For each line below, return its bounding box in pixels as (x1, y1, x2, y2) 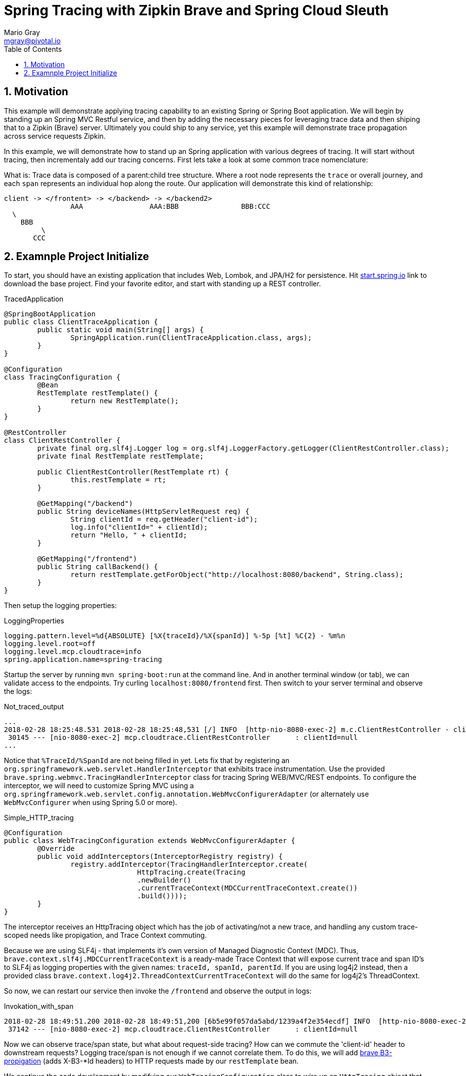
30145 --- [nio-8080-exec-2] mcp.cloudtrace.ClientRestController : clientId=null (8, 733, 358, 742)
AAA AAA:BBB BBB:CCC (70, 202, 271, 210)
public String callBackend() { (37, 563, 158, 571)
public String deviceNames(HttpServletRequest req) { (37, 507, 250, 516)
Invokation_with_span (4, 1002, 74, 1011)
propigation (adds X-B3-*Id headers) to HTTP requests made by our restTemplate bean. (4, 1057, 299, 1066)
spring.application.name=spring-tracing (4, 655, 162, 664)
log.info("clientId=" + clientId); (70, 523, 208, 532)
